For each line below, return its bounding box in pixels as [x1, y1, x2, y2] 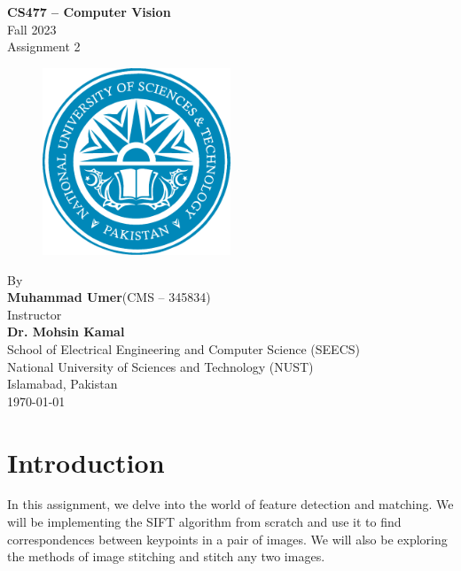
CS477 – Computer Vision [7, 3, 171, 20]
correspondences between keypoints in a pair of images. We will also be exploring [7, 529, 448, 548]
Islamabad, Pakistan [7, 374, 118, 393]
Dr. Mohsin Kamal [7, 322, 125, 341]
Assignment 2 [7, 37, 81, 56]
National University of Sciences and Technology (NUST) [7, 357, 314, 375]
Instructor [7, 305, 62, 323]
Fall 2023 [7, 19, 57, 38]
